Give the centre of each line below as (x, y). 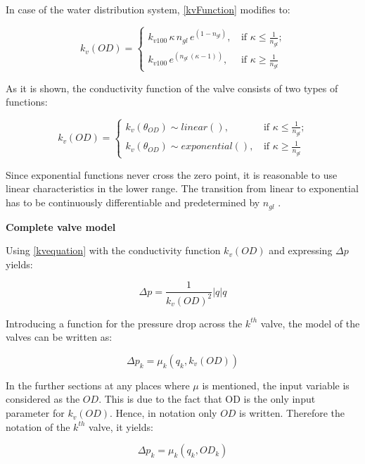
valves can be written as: (59, 337)
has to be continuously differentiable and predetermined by (133, 202)
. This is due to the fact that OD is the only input (207, 399)
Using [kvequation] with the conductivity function (113, 250)
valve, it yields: (121, 426)
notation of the (38, 426)
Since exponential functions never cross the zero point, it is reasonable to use (172, 174)
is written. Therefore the (292, 413)
